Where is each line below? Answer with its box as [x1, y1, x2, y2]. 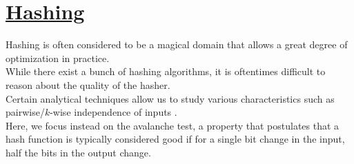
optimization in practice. [6, 50, 110, 65]
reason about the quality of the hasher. [6, 77, 170, 92]
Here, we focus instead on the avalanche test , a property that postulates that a [6, 118, 340, 132]
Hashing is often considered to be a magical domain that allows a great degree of [6, 37, 348, 52]
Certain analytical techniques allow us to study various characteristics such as [6, 91, 335, 105]
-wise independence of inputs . [50, 105, 177, 119]
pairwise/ [6, 105, 45, 119]
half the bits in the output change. [6, 145, 151, 159]
